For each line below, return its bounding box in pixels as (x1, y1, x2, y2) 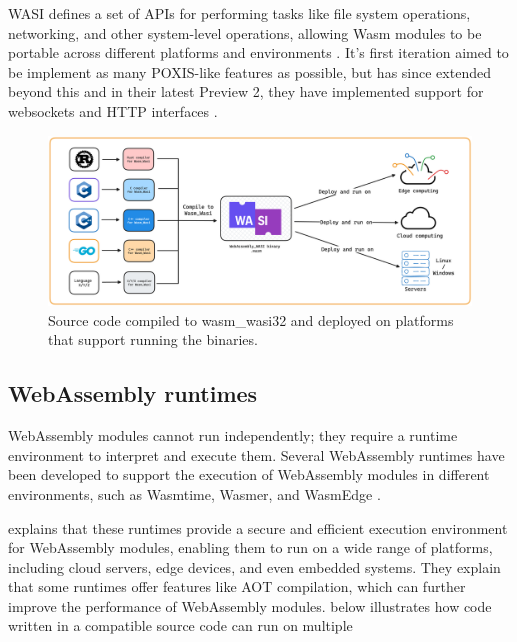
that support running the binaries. (48, 329, 258, 350)
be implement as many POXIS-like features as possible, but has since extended (8, 61, 491, 82)
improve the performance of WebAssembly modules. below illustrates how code (8, 595, 492, 616)
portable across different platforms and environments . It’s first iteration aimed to (8, 42, 509, 63)
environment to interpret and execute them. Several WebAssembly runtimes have (8, 444, 505, 465)
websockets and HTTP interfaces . (8, 100, 218, 121)
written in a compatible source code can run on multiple (8, 615, 353, 636)
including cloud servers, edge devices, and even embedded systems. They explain (8, 556, 501, 577)
